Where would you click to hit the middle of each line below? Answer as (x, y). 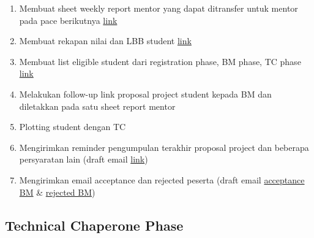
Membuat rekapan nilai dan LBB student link (105, 41)
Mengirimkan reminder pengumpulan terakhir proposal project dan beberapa (164, 147)
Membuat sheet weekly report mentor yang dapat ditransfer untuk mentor (159, 8)
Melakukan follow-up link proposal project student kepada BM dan (145, 94)
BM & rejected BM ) (57, 192)
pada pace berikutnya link (68, 20)
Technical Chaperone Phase (94, 225)
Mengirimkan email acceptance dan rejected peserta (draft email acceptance (162, 179)
